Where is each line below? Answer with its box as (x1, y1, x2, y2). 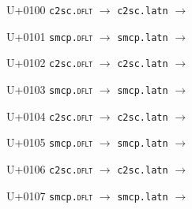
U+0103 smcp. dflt (6, 80, 93, 97)
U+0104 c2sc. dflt (6, 107, 93, 124)
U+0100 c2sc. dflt (6, 2, 93, 17)
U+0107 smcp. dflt (6, 187, 93, 203)
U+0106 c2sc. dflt (6, 160, 93, 177)
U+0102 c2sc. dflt (6, 54, 93, 71)
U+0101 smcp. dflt (6, 28, 93, 44)
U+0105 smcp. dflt (6, 134, 93, 151)
